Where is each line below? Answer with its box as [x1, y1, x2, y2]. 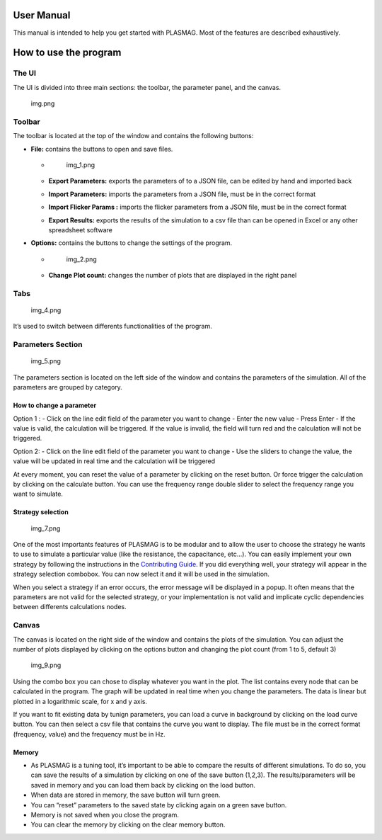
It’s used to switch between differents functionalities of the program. [13, 322, 212, 331]
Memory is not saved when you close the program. [30, 811, 180, 819]
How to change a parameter [13, 401, 97, 410]
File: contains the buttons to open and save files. [30, 144, 173, 153]
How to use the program [13, 47, 122, 59]
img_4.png [30, 306, 62, 314]
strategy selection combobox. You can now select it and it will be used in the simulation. [13, 570, 270, 579]
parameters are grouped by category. [13, 383, 123, 392]
